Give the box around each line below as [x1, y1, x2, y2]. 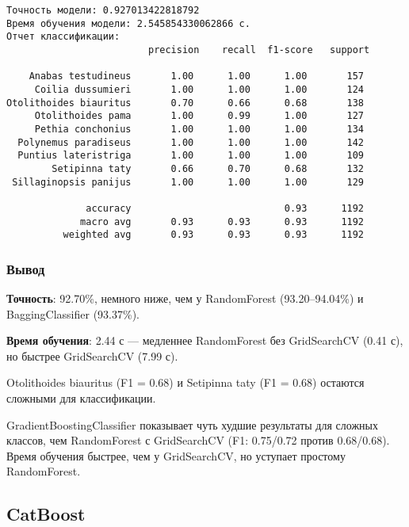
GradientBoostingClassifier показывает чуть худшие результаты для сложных [6, 416, 378, 433]
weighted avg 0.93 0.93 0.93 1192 [63, 229, 365, 241]
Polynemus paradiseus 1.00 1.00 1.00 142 [17, 136, 365, 148]
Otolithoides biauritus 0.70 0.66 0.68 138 [6, 97, 365, 109]
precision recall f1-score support [147, 44, 370, 55]
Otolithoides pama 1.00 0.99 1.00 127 [34, 110, 365, 122]
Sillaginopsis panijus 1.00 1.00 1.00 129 [12, 176, 365, 188]
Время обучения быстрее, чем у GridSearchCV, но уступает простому [6, 447, 346, 464]
